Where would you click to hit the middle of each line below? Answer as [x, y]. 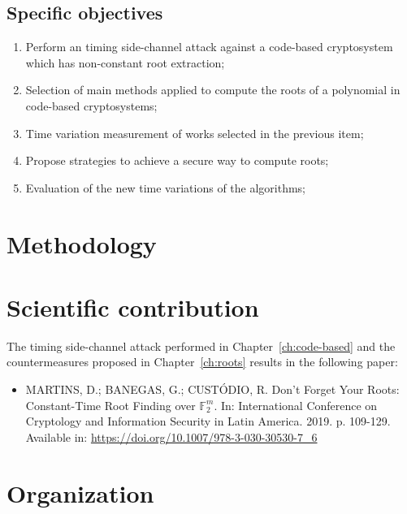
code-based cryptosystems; [91, 105]
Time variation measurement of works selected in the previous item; [195, 133]
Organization [80, 492]
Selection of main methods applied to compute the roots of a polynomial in [213, 90]
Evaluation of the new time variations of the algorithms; [166, 187]
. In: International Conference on [296, 405]
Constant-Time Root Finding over [110, 405]
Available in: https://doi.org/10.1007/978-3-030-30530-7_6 [171, 436]
